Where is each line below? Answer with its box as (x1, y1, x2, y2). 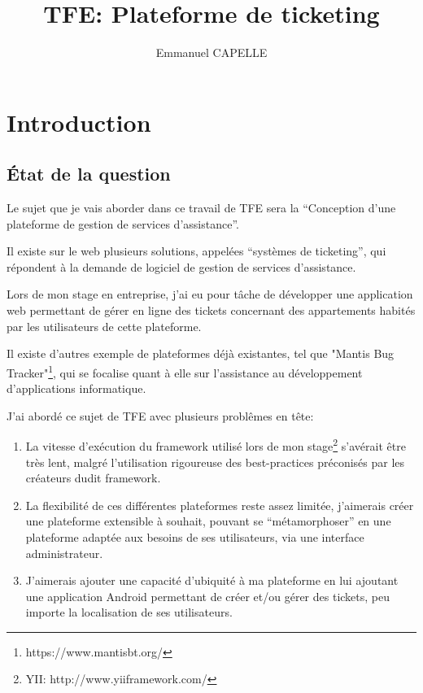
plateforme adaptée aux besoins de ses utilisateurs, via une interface (25, 528, 364, 545)
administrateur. (25, 544, 103, 561)
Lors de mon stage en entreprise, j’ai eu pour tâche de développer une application (7, 285, 413, 303)
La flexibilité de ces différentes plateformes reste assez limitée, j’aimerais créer (25, 496, 414, 513)
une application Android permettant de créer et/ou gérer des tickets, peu (25, 587, 390, 604)
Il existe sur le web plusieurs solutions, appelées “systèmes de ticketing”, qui (7, 242, 386, 259)
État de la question (7, 161, 171, 186)
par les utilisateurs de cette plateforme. (7, 317, 202, 334)
